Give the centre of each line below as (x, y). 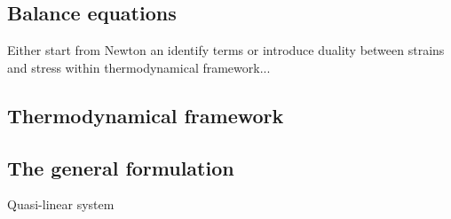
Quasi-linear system (61, 204)
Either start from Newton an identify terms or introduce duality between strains (226, 50)
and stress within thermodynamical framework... (139, 67)
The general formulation (121, 167)
